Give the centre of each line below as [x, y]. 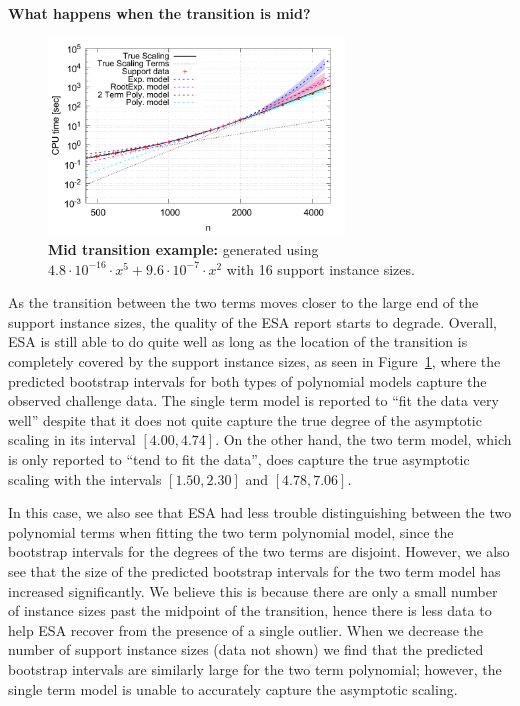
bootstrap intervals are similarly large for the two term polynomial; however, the [255, 668]
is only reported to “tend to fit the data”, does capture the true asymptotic [239, 458]
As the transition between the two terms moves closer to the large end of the [243, 302]
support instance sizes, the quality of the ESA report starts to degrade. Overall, [252, 321]
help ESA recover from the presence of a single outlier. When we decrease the [246, 629]
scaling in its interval [72, 439]
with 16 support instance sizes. [320, 268]
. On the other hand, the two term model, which [363, 439]
